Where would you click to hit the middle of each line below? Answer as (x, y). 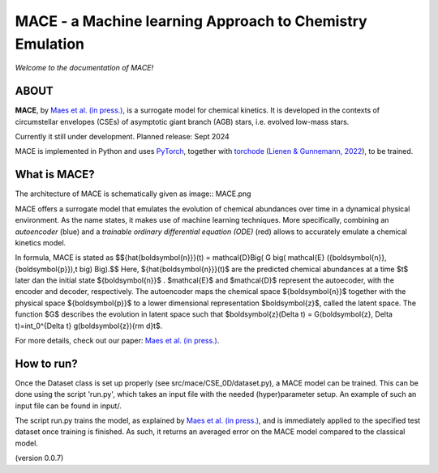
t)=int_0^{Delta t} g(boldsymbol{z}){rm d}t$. (89, 326)
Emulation (50, 44)
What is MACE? (55, 175)
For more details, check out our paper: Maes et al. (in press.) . (117, 341)
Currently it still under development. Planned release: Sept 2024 (122, 137)
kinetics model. (41, 242)
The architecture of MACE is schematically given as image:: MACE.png (133, 194)
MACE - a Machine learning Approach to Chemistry (191, 21)
